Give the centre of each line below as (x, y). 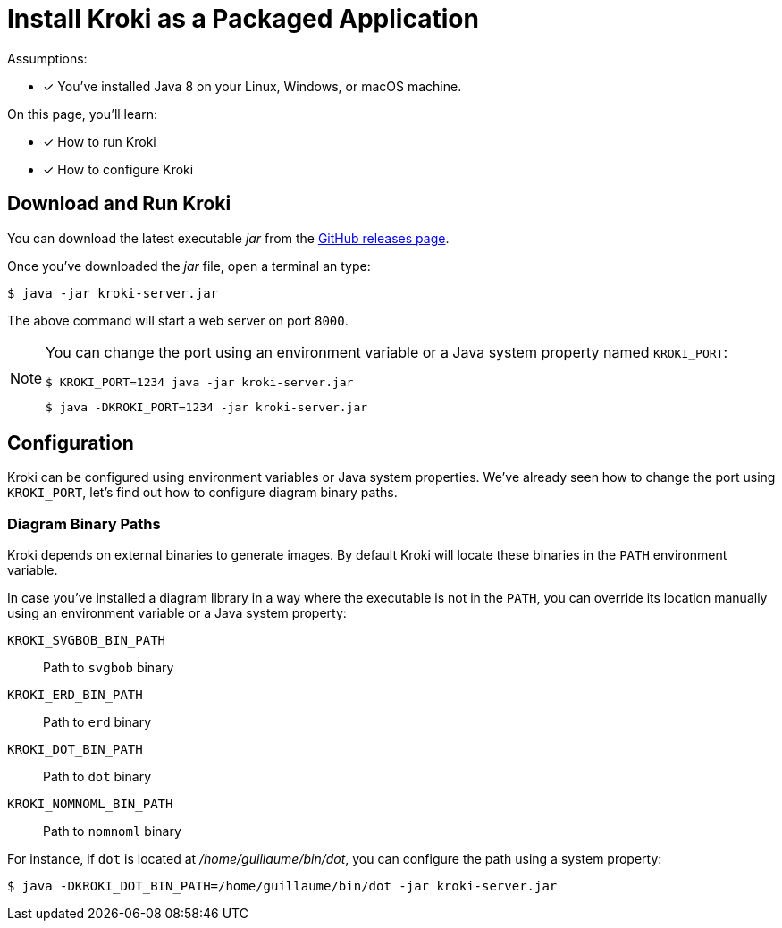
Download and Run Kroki (119, 204)
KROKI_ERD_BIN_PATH (75, 695)
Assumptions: (47, 58)
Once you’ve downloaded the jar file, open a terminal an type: (189, 266)
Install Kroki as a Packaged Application (243, 19)
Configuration (71, 443)
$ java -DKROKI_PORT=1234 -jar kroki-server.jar (207, 407)
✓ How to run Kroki (100, 141)
